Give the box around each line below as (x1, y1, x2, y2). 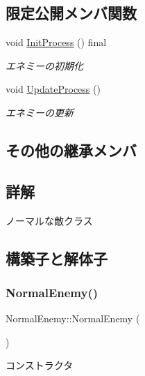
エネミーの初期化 (6, 58, 83, 73)
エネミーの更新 (6, 105, 74, 119)
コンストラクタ (6, 358, 74, 373)
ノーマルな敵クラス (6, 213, 93, 227)
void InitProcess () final (6, 35, 107, 50)
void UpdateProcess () (6, 82, 101, 96)
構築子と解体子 (6, 247, 108, 269)
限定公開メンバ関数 (6, 2, 137, 24)
